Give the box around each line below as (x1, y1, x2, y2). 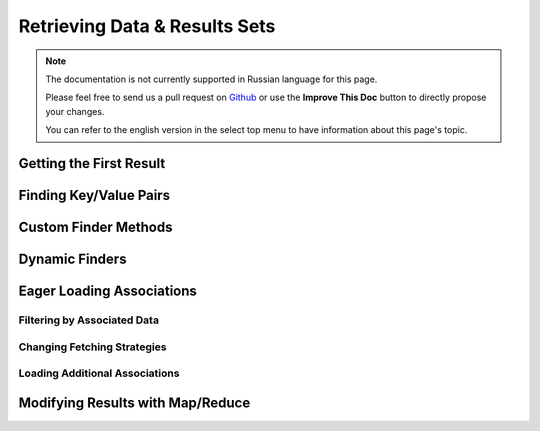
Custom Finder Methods (18, 218, 174, 235)
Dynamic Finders (18, 250, 127, 267)
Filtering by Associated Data (18, 313, 160, 327)
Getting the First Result (18, 155, 166, 172)
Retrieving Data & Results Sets (18, 15, 276, 37)
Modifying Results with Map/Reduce (18, 394, 251, 411)
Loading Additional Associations (18, 366, 180, 380)
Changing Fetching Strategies (18, 340, 167, 354)
